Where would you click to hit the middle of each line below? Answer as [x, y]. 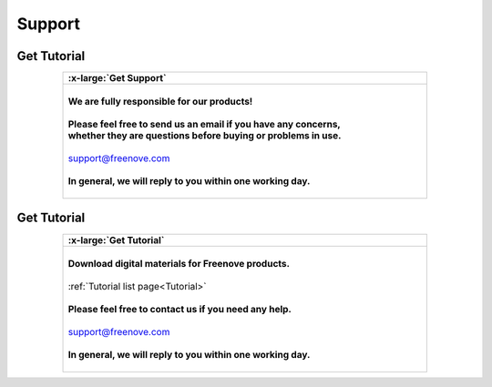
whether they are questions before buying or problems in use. [205, 136]
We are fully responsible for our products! [160, 102]
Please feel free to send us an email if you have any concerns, [204, 125]
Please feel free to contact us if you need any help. [179, 309]
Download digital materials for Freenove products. [179, 263]
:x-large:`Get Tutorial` [116, 239]
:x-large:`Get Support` [118, 78]
